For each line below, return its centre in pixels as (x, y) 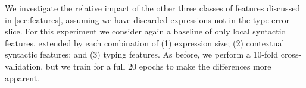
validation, (24, 66)
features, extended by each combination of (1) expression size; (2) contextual (145, 43)
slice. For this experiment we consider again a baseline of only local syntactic (145, 31)
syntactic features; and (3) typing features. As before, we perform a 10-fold (142, 54)
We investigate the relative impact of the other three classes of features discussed (153, 8)
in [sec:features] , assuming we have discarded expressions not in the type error (147, 19)
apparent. (22, 78)
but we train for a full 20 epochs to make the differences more (158, 66)
